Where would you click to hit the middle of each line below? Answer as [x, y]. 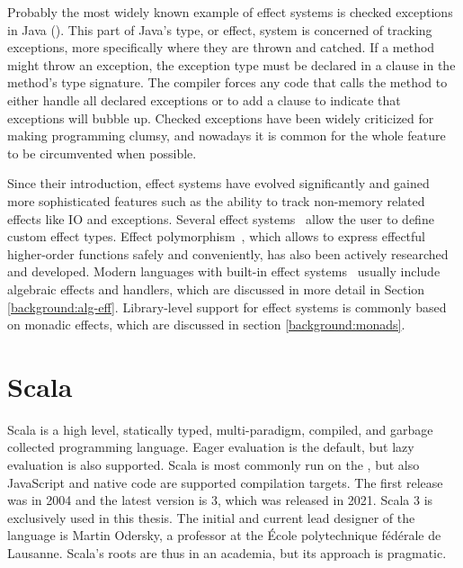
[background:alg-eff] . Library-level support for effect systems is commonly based [227, 307]
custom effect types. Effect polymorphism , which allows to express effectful [217, 236]
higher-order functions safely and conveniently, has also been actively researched [228, 253]
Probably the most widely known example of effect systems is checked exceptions [230, 12]
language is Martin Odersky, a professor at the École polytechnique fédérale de [224, 535]
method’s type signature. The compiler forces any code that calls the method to [227, 82]
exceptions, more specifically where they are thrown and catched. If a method [221, 47]
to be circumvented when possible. [102, 153]
